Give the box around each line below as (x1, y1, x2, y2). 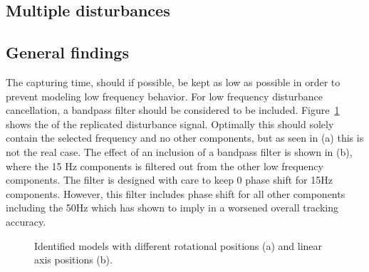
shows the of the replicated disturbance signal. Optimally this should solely (6, 116, 334, 131)
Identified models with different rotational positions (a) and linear (34, 238, 323, 253)
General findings (6, 41, 129, 63)
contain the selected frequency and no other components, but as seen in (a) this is (6, 130, 364, 145)
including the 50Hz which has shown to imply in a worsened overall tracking (6, 200, 339, 215)
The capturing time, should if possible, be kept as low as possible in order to (6, 74, 341, 89)
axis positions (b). (34, 252, 113, 267)
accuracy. (6, 214, 46, 229)
